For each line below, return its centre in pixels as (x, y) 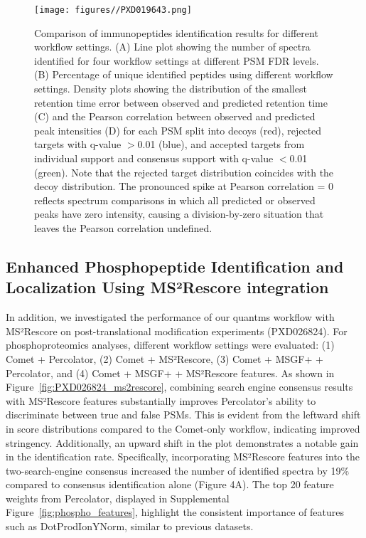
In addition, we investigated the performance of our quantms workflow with (170, 317)
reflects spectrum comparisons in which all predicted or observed (175, 200)
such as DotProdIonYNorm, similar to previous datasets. (130, 526)
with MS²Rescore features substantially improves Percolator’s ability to (161, 400)
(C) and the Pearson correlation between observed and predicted (175, 116)
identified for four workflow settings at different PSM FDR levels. (177, 60)
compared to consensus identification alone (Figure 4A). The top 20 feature (170, 484)
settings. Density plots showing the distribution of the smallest (171, 89)
